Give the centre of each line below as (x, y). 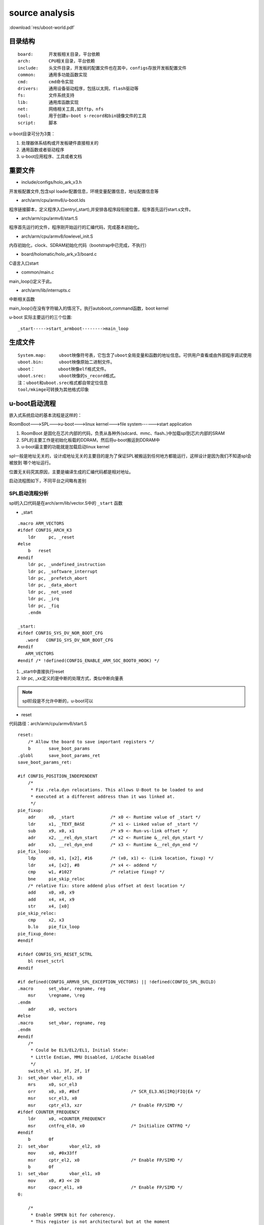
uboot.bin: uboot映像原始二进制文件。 (66, 362)
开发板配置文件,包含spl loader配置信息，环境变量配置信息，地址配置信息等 (84, 191)
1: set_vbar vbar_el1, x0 (59, 1174)
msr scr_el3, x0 (52, 1098)
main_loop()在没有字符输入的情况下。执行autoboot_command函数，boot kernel (89, 308)
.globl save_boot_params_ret (59, 755)
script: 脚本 (38, 123)
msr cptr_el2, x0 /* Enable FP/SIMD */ (105, 1160)
